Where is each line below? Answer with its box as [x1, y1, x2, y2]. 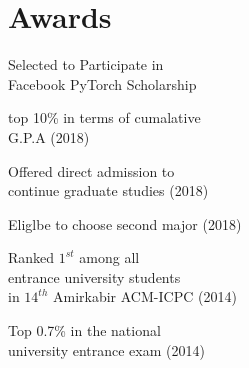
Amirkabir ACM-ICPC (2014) [52, 286, 237, 307]
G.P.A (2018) [8, 126, 90, 147]
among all [79, 247, 140, 268]
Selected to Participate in [8, 54, 164, 75]
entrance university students [8, 266, 181, 287]
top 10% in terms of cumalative [8, 107, 201, 128]
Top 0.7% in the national [8, 320, 161, 341]
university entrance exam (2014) [8, 339, 205, 360]
